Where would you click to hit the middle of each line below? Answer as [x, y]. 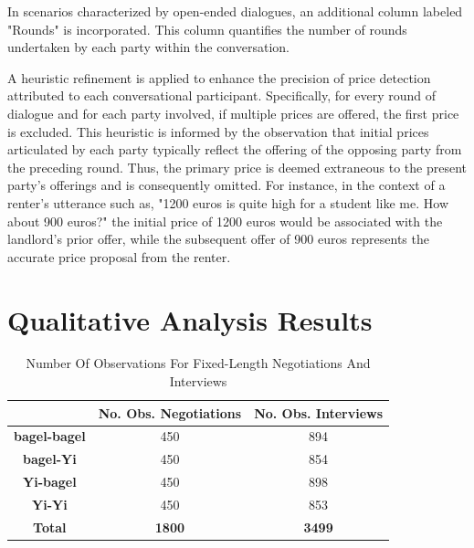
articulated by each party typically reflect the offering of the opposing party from [235, 149]
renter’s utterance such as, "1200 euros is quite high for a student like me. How [228, 202]
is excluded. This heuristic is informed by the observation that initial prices [218, 131]
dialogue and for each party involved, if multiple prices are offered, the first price [233, 113]
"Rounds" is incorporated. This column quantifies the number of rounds [207, 29]
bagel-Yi [50, 459]
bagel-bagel [50, 436]
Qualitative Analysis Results [190, 319]
